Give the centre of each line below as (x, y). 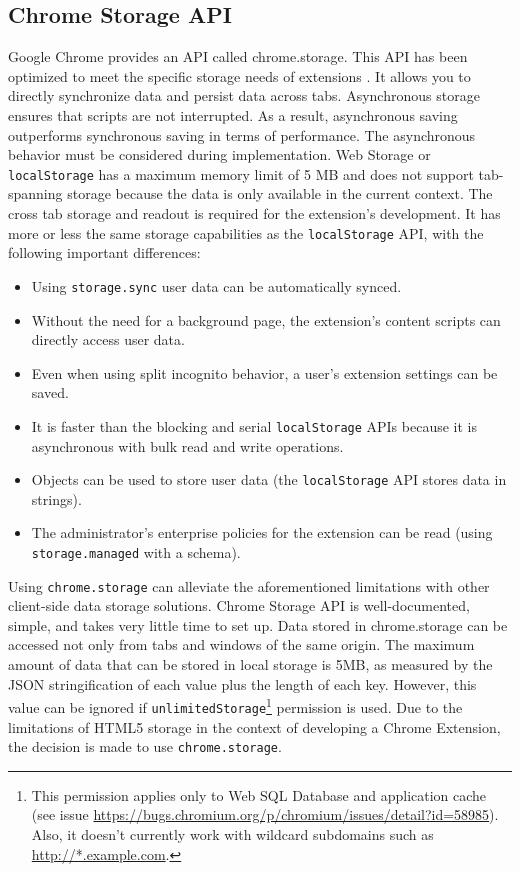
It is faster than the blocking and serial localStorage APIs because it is (254, 425)
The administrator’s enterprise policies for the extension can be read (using (262, 532)
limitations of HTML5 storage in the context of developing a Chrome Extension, (254, 726)
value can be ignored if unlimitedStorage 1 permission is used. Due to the (235, 705)
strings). (56, 498)
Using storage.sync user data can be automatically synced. (216, 285)
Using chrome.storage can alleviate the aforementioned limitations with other (249, 585)
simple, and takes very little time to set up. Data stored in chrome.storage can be (258, 624)
